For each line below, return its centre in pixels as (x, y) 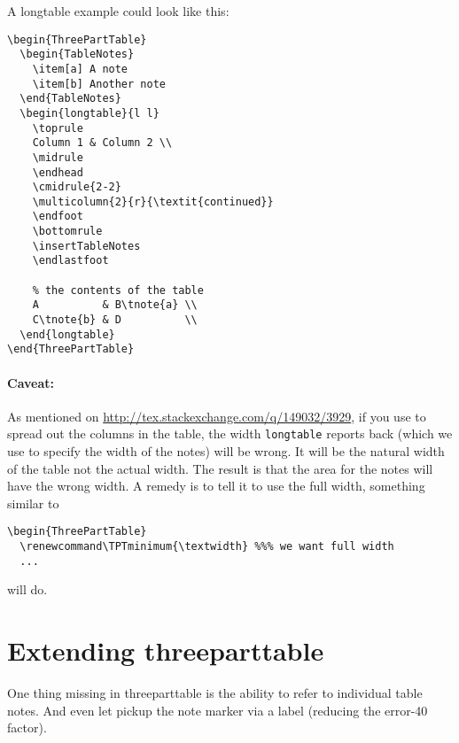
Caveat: (31, 382)
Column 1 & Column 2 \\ (102, 143)
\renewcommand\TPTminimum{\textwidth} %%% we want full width (207, 547)
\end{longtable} (67, 334)
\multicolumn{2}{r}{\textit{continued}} (153, 201)
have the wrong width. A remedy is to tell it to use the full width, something (216, 486)
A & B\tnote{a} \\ (115, 305)
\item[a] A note (80, 69)
